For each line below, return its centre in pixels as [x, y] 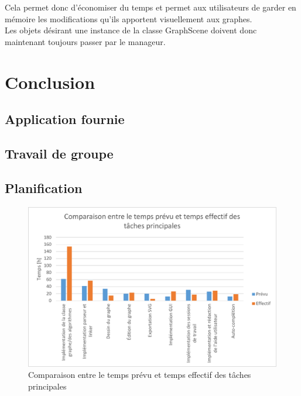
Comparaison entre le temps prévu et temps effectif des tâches [140, 375]
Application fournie [65, 119]
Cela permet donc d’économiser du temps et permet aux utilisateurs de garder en [150, 7]
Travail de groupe [59, 153]
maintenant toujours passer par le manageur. [85, 41]
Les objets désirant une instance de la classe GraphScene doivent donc [131, 30]
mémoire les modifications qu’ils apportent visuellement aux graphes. [129, 18]
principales [47, 386]
